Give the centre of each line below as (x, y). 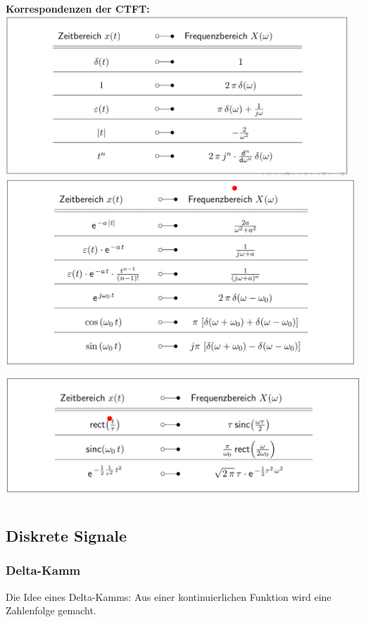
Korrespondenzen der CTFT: (78, 8)
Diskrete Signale (67, 536)
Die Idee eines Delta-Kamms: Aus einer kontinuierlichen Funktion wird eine (169, 596)
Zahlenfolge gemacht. (51, 610)
